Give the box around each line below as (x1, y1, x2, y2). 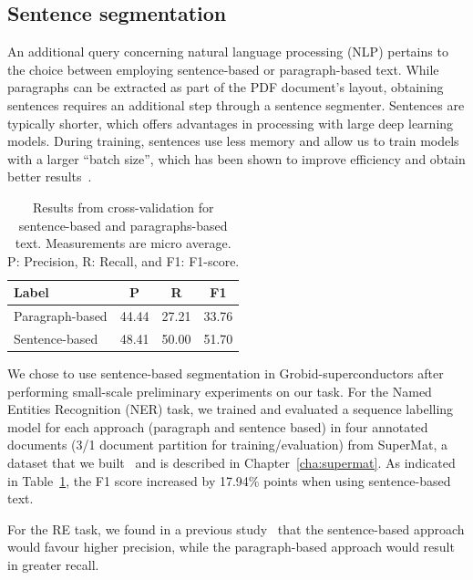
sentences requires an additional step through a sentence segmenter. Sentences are (7, 95, 465, 114)
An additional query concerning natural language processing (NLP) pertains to (7, 42, 448, 61)
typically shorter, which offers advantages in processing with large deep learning (7, 113, 454, 132)
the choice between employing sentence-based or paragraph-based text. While (7, 59, 439, 78)
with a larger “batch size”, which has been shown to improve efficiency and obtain (7, 149, 466, 168)
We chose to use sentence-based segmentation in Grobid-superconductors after (7, 364, 444, 383)
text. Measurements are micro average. (15, 233, 231, 253)
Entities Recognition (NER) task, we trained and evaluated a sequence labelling (7, 399, 454, 419)
